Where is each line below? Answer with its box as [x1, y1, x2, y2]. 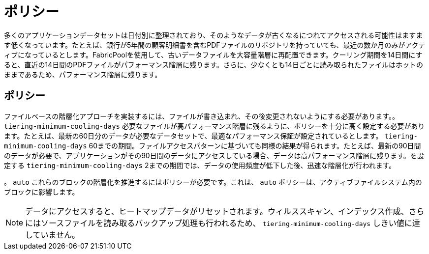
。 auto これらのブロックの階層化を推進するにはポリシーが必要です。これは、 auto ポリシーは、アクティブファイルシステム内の [4, 177, 422, 186]
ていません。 [32, 229, 80, 240]
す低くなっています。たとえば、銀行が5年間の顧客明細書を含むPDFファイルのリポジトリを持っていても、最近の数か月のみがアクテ [4, 40, 426, 49]
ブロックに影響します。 [4, 187, 79, 196]
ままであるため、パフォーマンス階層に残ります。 [4, 70, 162, 79]
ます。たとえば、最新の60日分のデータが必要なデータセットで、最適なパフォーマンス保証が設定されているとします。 [4, 131, 383, 140]
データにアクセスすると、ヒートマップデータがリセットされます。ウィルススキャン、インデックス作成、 [25, 206, 409, 216]
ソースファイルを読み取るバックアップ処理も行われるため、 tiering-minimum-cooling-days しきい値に [41, 218, 412, 228]
